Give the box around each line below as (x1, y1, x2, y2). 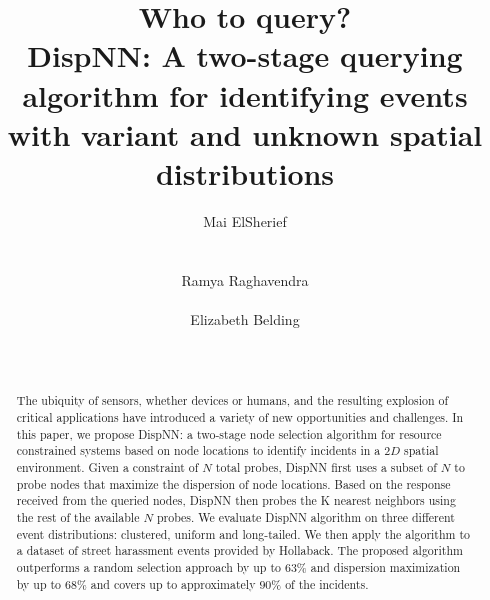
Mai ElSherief (203, 210, 287, 231)
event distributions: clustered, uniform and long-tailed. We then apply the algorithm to (16, 525, 471, 542)
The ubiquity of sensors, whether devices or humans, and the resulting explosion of (16, 392, 449, 409)
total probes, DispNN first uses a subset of (215, 459, 437, 476)
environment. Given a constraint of (16, 459, 199, 476)
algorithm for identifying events (22, 74, 468, 115)
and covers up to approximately (90, 575, 256, 592)
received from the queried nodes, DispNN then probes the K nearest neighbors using (16, 492, 456, 509)
